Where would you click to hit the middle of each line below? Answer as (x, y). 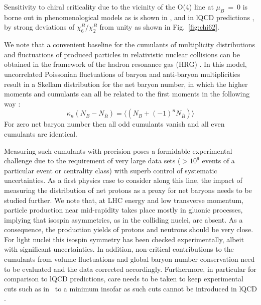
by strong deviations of (39, 27)
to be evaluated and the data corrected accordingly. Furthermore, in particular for (130, 269)
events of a (218, 161)
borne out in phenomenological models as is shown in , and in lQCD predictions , (129, 17)
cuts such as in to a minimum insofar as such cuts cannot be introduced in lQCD (131, 288)
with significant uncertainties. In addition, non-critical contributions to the (119, 249)
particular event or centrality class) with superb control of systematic (111, 170)
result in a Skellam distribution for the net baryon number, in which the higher (126, 84)
